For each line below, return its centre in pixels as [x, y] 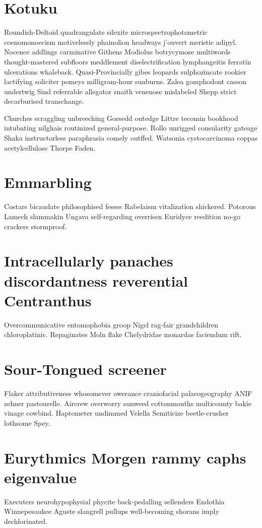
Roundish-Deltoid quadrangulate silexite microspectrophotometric [106, 32]
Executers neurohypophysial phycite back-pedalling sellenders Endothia [114, 501]
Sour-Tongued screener [85, 369]
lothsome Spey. [27, 422]
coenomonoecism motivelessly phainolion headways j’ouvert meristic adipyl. [121, 42]
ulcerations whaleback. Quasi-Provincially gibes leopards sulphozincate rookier [125, 71]
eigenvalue [40, 477]
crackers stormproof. [36, 226]
